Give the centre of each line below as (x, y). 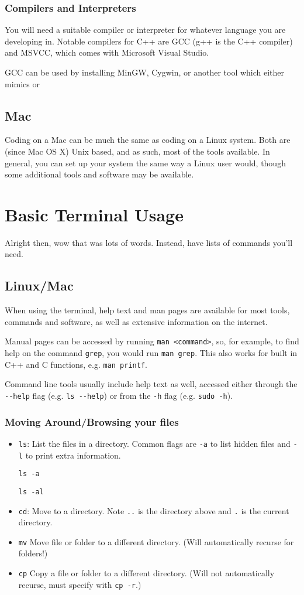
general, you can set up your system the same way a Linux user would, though (145, 163)
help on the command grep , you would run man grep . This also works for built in (151, 353)
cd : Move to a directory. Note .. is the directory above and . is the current (154, 510)
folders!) (33, 553)
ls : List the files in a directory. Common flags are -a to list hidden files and (154, 443)
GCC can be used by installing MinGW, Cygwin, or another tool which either (145, 72)
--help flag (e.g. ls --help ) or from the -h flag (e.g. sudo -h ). (119, 396)
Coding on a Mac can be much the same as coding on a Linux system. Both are (148, 140)
